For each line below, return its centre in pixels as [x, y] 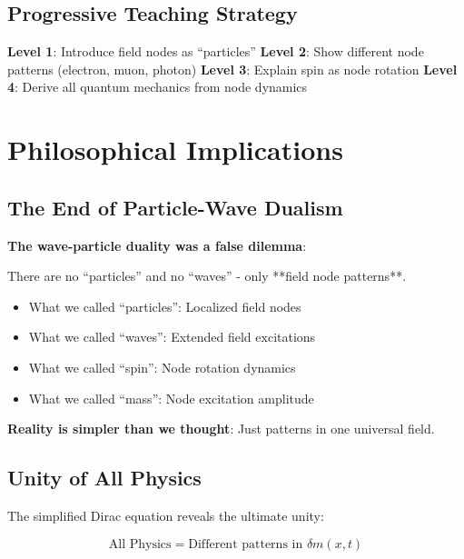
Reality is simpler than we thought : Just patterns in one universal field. [221, 429]
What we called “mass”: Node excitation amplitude [171, 398]
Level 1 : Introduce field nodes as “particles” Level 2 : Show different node [216, 51]
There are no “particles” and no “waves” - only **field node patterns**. [207, 276]
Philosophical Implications [175, 150]
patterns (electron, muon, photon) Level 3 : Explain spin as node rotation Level [232, 69]
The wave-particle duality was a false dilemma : [157, 245]
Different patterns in [246, 544]
